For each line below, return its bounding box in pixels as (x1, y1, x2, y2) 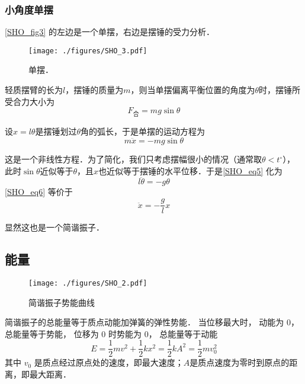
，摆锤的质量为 (65, 84, 124, 96)
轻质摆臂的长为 (5, 84, 63, 96)
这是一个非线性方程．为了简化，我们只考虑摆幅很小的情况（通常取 (5, 153, 262, 165)
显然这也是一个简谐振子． (5, 221, 104, 233)
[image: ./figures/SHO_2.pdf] (28, 279, 147, 287)
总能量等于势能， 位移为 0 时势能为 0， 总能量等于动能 (5, 327, 218, 340)
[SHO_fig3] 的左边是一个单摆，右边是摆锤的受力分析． (5, 25, 214, 38)
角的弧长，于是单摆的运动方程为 (81, 125, 206, 137)
